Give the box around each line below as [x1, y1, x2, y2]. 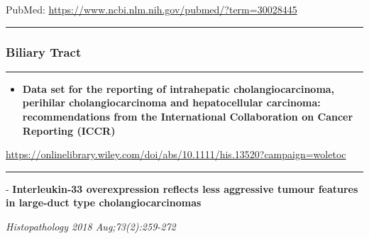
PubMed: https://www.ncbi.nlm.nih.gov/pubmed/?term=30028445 [6, 2, 297, 16]
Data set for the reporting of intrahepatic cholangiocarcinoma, [22, 81, 335, 96]
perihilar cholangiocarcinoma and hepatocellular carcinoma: [22, 95, 321, 110]
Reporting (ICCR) [22, 123, 116, 138]
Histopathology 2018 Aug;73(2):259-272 [6, 218, 176, 233]
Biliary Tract [6, 43, 82, 60]
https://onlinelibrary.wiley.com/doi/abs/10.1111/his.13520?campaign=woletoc [6, 147, 346, 162]
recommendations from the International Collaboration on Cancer [22, 109, 353, 123]
